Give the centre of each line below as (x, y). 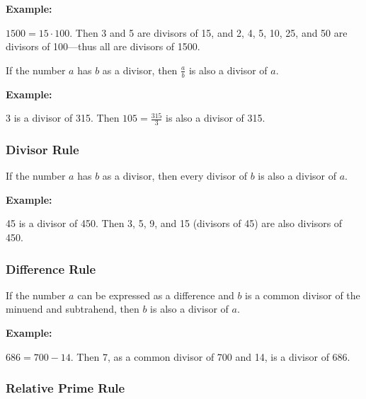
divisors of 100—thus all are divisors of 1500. (103, 46)
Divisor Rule (42, 149)
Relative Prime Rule (65, 388)
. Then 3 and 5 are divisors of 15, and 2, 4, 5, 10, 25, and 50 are (208, 32)
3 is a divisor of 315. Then (63, 118)
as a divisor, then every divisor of (175, 176)
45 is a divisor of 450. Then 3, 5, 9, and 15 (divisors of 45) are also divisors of (174, 223)
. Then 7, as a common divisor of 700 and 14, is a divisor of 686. (210, 356)
